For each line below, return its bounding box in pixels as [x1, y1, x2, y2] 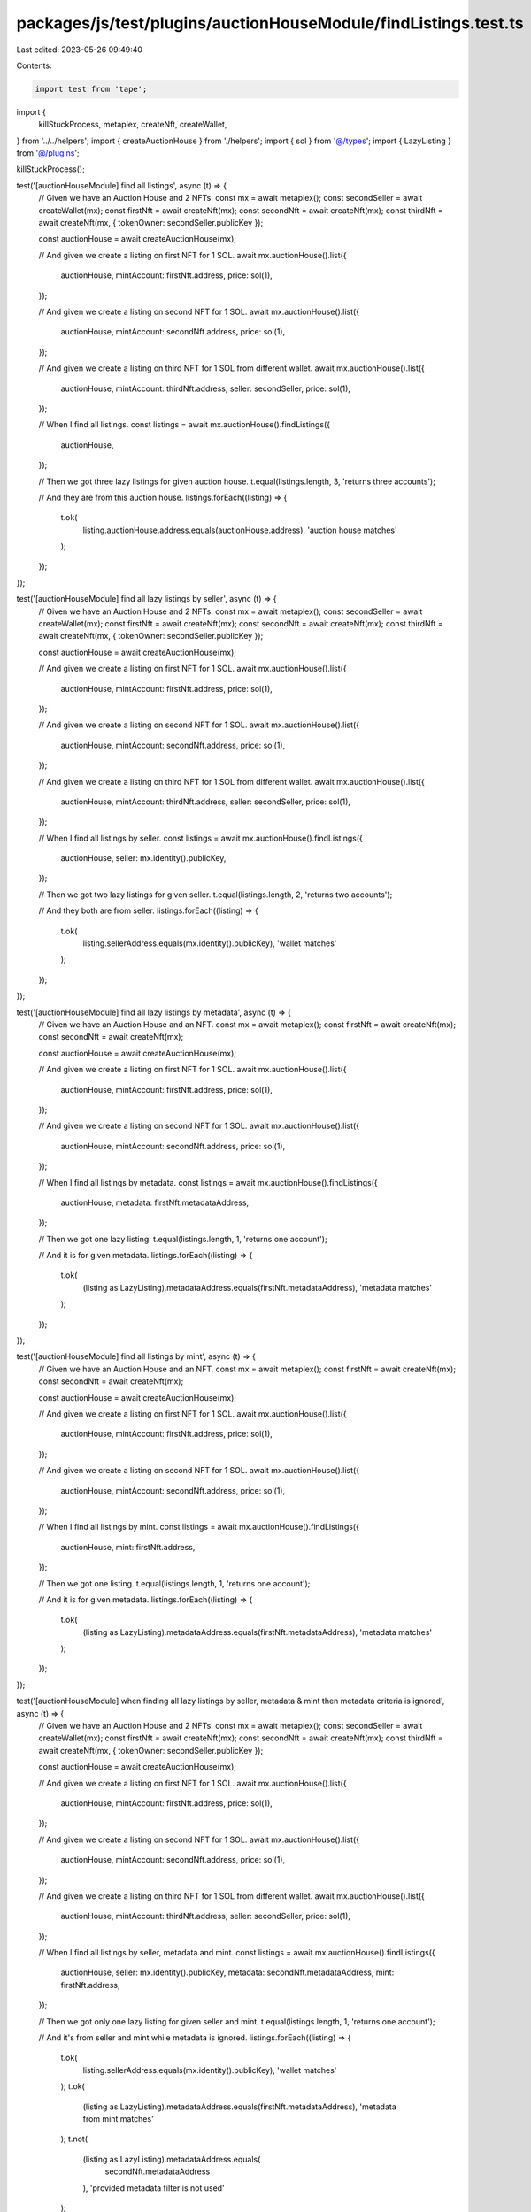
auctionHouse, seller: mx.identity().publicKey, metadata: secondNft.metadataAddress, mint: [60, 1967, 395, 1978]
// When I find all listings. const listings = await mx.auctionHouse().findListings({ [38, 419, 331, 430]
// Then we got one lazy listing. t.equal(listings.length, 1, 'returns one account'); [38, 1233, 327, 1244]
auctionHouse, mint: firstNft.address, [60, 1541, 196, 1552]
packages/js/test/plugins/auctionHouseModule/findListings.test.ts [16, 13, 524, 33]
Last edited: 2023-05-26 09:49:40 [16, 44, 143, 55]
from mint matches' [82, 2114, 154, 2124]
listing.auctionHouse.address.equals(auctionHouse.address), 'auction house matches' [82, 525, 397, 535]
